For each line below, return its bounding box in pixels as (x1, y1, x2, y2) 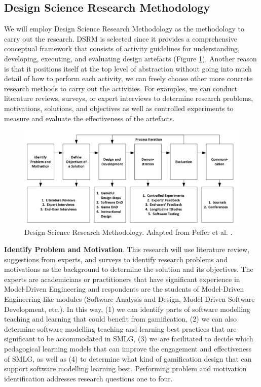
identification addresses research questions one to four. (4, 373, 173, 383)
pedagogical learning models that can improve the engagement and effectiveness (4, 343, 252, 354)
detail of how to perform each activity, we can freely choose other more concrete (4, 73, 253, 84)
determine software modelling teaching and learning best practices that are (4, 323, 237, 334)
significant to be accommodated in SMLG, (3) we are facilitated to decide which (4, 333, 253, 344)
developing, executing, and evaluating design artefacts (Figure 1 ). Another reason (4, 53, 257, 63)
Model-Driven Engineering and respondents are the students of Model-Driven (4, 284, 244, 294)
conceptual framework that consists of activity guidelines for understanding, (4, 43, 240, 54)
